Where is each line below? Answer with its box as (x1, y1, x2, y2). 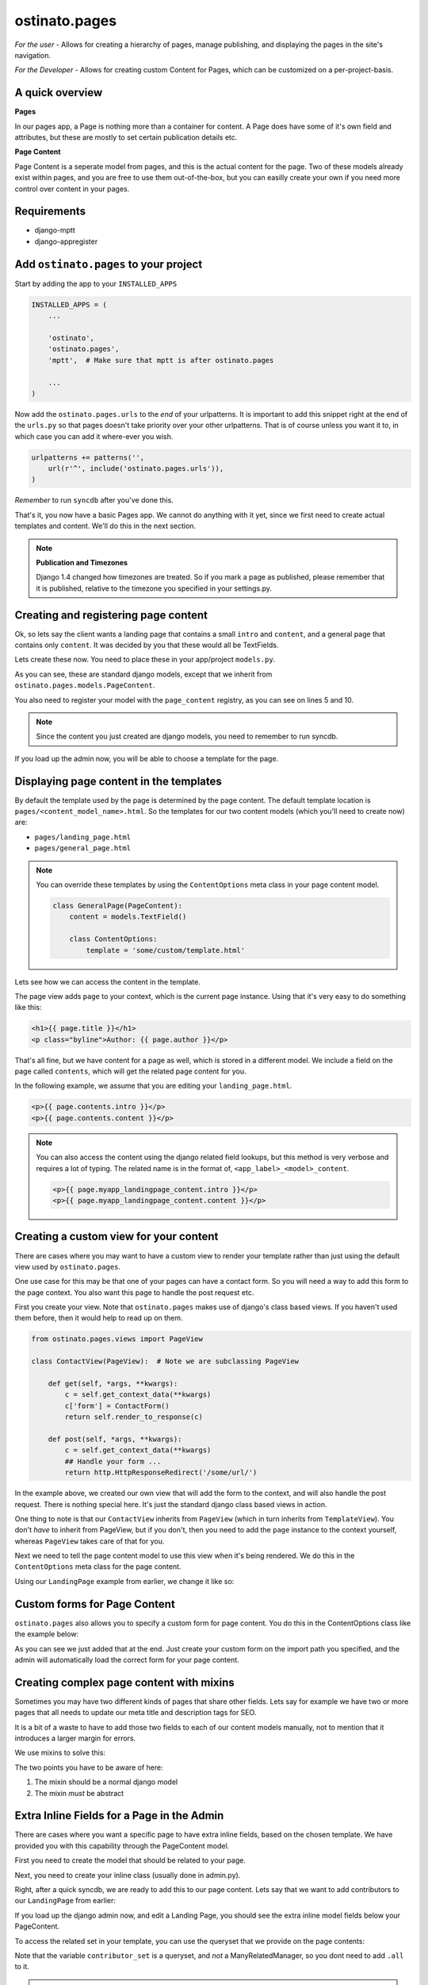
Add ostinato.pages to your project (14, 257, 203, 271)
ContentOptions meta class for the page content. (14, 1562, 182, 1571)
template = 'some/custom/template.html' (86, 946, 246, 954)
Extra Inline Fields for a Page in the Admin (14, 1809, 224, 1822)
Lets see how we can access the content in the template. (14, 977, 201, 986)
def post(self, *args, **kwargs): (48, 1434, 182, 1443)
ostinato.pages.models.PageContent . (14, 680, 155, 690)
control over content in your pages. (14, 183, 130, 194)
